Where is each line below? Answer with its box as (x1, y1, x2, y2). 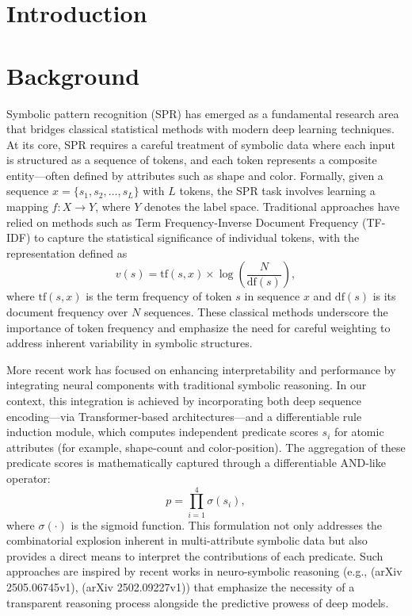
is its (372, 288, 396, 304)
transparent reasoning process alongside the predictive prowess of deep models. (6, 594, 389, 610)
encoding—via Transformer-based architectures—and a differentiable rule (6, 407, 362, 424)
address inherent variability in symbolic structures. (6, 335, 253, 351)
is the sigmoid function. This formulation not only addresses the (71, 516, 383, 533)
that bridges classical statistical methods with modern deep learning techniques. (6, 121, 395, 137)
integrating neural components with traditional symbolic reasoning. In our (6, 377, 367, 393)
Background (6, 59, 140, 91)
